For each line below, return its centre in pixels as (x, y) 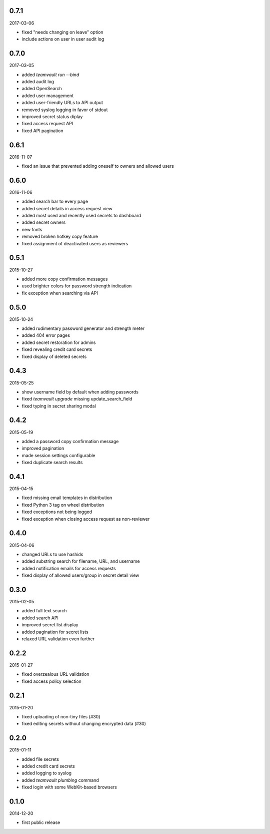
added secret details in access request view (67, 208)
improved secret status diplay (52, 116)
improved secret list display (50, 625)
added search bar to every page (55, 201)
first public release (41, 822)
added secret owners (44, 222)
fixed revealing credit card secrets (57, 349)
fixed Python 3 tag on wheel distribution (63, 505)
